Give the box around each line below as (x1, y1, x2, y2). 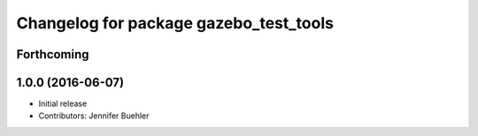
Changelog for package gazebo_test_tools (16, 13, 334, 33)
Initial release (38, 98, 88, 110)
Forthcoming (16, 47, 89, 62)
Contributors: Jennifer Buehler (38, 110, 150, 121)
